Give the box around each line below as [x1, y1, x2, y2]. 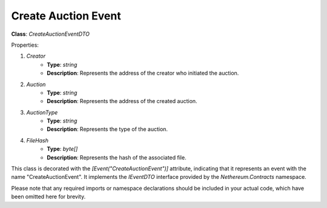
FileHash [26, 136, 48, 144]
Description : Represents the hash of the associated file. [47, 153, 187, 161]
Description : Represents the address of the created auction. [47, 98, 197, 105]
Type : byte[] [47, 146, 78, 153]
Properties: [11, 41, 39, 49]
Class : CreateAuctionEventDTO [11, 30, 90, 38]
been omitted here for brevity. [11, 193, 86, 200]
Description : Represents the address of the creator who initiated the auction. [47, 70, 239, 77]
